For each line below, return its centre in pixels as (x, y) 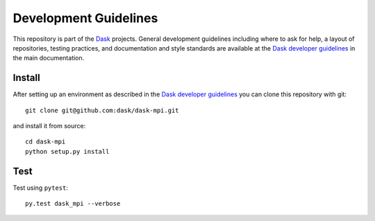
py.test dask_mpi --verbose (73, 204)
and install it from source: (49, 126)
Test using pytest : (41, 188)
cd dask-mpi (45, 142)
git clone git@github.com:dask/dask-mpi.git (102, 110)
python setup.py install (67, 151)
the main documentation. (49, 58)
